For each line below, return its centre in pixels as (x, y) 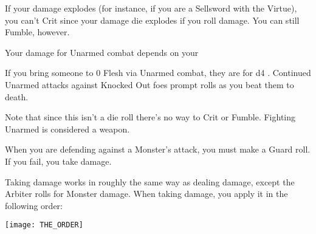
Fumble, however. (37, 32)
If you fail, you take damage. (58, 161)
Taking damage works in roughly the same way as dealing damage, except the (150, 181)
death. (17, 96)
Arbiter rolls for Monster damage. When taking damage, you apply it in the (146, 194)
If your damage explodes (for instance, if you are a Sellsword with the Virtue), (151, 8)
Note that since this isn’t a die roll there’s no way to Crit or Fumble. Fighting (150, 117)
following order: (34, 205)
